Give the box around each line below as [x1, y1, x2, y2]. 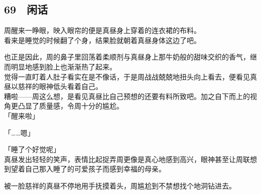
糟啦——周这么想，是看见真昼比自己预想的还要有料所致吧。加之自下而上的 [4, 90, 250, 101]
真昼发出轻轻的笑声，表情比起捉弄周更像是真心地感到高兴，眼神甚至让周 [4, 153, 243, 164]
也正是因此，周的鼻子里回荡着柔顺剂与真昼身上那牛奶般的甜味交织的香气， [4, 51, 250, 62]
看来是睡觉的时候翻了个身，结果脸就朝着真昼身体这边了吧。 [4, 34, 201, 45]
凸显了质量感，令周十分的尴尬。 [18, 100, 123, 111]
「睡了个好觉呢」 [4, 144, 60, 154]
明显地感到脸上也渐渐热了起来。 [11, 61, 116, 71]
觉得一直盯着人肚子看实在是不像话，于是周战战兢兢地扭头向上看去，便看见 [4, 71, 250, 81]
